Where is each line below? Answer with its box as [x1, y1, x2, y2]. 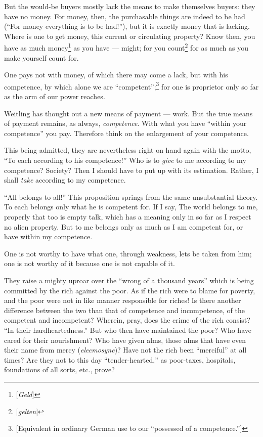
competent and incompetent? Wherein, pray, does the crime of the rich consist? [4, 315, 250, 325]
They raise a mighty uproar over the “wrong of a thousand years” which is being [4, 275, 254, 285]
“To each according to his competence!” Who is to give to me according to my [4, 155, 246, 165]
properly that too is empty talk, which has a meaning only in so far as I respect [4, 211, 251, 222]
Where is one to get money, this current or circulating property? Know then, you [4, 30, 255, 41]
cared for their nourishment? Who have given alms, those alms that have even [4, 334, 246, 345]
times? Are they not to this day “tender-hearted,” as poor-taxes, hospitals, [4, 354, 236, 365]
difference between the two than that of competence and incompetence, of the [4, 304, 245, 315]
